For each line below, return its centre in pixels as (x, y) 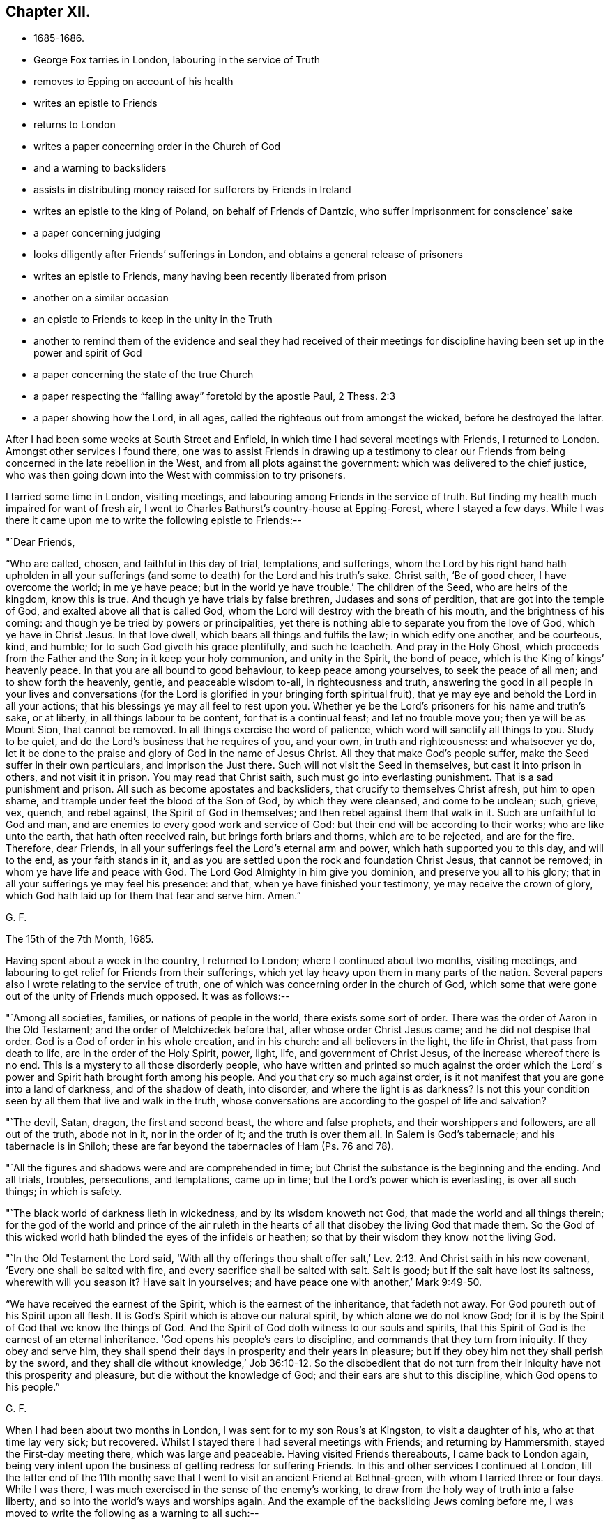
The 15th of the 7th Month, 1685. (80, 939)
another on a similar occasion (101, 298)
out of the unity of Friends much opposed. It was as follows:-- (148, 996)
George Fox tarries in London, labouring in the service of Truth (177, 60)
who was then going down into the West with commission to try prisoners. (176, 475)
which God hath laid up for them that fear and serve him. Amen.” (153, 896)
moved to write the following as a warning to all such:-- (132, 1513)
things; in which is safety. (64, 1192)
